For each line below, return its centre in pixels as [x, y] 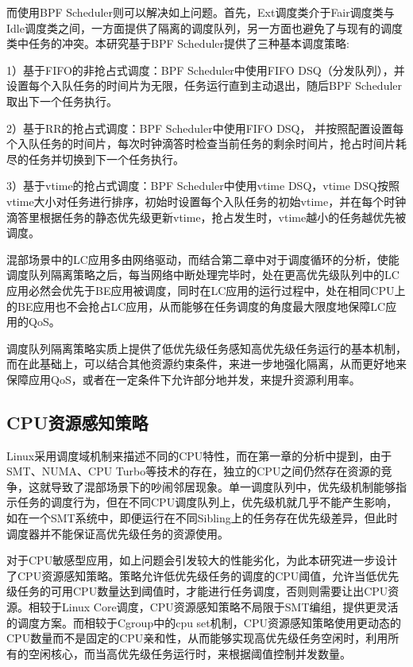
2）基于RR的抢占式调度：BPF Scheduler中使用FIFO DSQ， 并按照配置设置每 [205, 128]
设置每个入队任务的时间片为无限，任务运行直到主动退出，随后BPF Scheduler [205, 85]
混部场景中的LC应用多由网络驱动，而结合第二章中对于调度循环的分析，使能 [203, 259]
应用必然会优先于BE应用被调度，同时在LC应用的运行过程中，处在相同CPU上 [206, 290]
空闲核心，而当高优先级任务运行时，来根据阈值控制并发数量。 [189, 653]
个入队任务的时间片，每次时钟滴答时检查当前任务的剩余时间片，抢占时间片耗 [206, 143]
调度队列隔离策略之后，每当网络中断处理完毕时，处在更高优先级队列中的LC [203, 275]
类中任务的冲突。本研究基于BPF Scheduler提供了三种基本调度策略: [178, 43]
